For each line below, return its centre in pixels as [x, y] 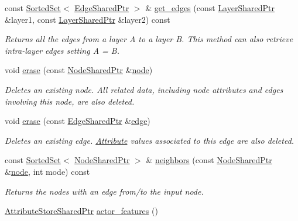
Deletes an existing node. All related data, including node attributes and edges [144, 89]
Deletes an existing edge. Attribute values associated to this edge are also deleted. [150, 140]
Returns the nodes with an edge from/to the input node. [104, 191]
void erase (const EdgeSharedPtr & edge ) [78, 121]
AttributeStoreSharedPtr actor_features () [81, 211]
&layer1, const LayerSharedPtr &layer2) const [88, 19]
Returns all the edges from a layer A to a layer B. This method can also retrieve [149, 39]
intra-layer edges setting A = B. [62, 50]
